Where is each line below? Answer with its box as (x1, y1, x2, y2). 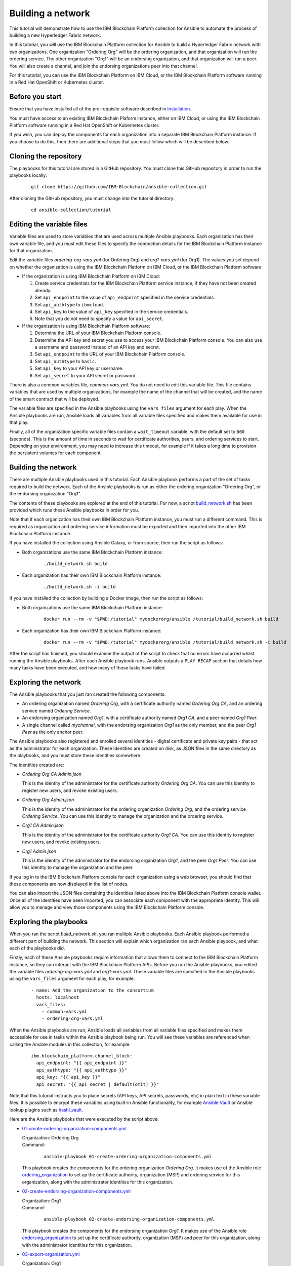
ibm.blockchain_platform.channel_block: (31, 1053, 133, 1058)
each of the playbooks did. (9, 945, 65, 951)
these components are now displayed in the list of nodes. (9, 881, 129, 887)
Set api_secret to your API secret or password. (34, 372, 137, 378)
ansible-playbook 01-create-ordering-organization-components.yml (44, 1154, 212, 1159)
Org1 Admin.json (22, 848, 57, 854)
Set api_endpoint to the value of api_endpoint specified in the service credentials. (34, 294, 215, 301)
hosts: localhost (36, 995, 79, 1000)
